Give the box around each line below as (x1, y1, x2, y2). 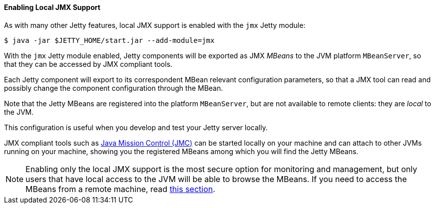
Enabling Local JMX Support (4, 3, 100, 11)
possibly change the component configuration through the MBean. (4, 83, 223, 92)
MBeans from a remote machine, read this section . (25, 184, 215, 194)
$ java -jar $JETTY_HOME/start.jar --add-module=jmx (4, 36, 215, 44)
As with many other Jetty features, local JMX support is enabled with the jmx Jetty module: (4, 20, 306, 29)
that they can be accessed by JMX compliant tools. (4, 59, 173, 68)
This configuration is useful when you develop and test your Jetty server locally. (4, 123, 268, 132)
